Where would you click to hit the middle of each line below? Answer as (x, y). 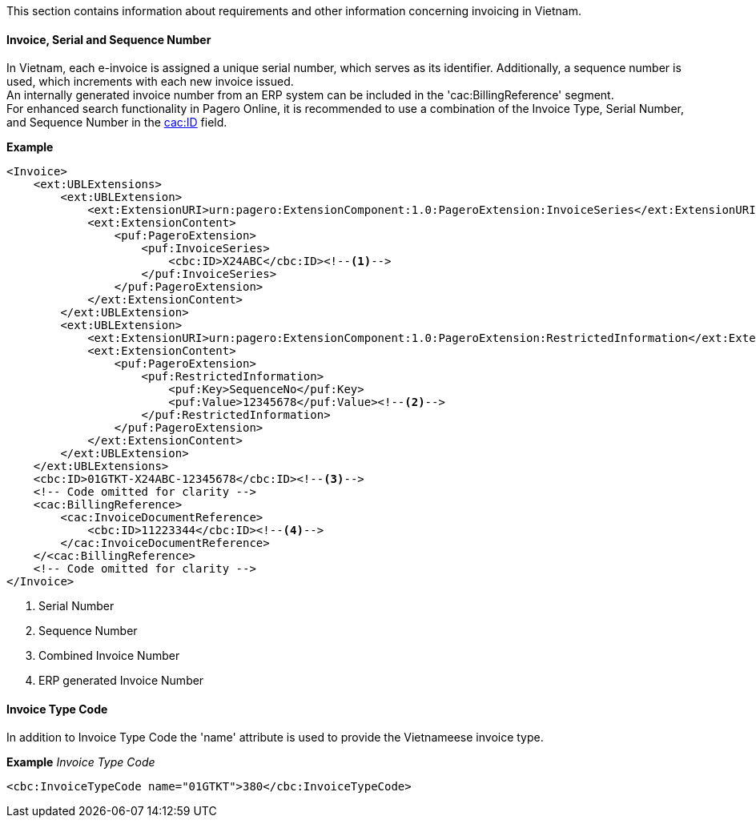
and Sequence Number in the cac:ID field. (117, 123)
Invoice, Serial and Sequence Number (109, 39)
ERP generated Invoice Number (121, 681)
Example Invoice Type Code (81, 762)
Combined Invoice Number (109, 656)
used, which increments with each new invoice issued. (150, 82)
